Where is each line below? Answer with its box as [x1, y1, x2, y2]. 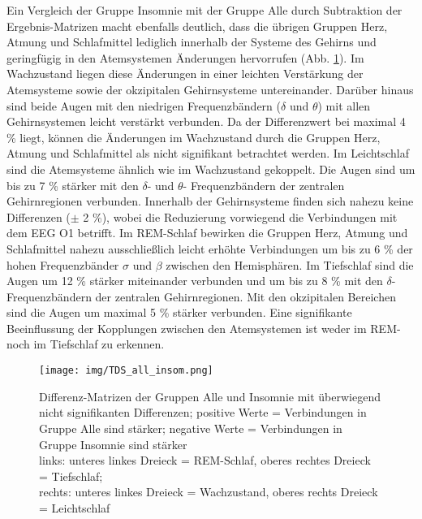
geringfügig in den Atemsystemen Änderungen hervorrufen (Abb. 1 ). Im [6, 49, 364, 66]
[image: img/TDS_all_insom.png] [39, 365, 213, 377]
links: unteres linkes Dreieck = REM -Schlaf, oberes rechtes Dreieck [39, 452, 371, 469]
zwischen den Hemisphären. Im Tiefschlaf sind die [166, 256, 414, 273]
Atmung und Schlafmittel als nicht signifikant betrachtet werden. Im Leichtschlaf [6, 145, 409, 162]
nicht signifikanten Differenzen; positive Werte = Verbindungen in [39, 404, 367, 421]
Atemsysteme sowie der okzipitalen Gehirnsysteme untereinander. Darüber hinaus [6, 80, 414, 97]
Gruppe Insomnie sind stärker [39, 435, 187, 452]
